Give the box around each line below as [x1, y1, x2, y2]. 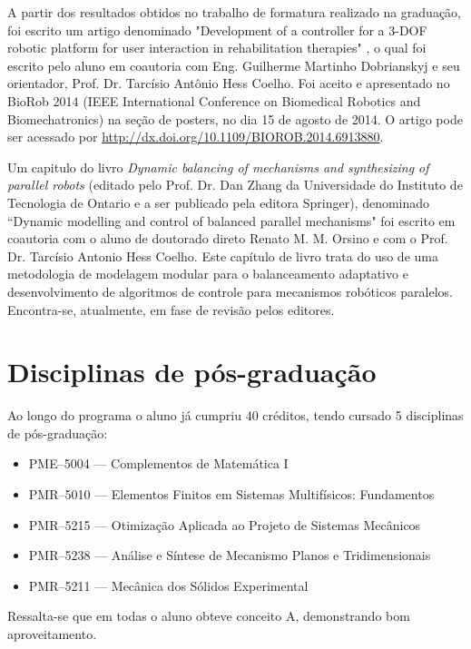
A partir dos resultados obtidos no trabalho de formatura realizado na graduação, [7, 3, 462, 21]
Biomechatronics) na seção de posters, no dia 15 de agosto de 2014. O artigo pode [7, 109, 463, 128]
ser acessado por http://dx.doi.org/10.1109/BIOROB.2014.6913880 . [7, 127, 384, 146]
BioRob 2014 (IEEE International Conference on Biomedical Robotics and [7, 91, 421, 110]
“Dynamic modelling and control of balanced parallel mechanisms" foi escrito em [7, 211, 456, 230]
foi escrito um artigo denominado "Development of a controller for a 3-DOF [7, 20, 427, 39]
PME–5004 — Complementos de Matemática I [28, 454, 289, 473]
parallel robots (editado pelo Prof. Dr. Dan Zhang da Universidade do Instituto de [7, 175, 463, 194]
